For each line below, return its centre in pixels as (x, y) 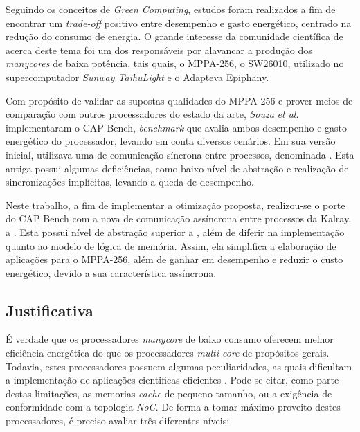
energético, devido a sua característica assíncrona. (111, 272)
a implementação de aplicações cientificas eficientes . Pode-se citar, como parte (172, 380)
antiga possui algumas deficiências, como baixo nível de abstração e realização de (177, 168)
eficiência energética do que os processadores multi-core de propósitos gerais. (168, 353)
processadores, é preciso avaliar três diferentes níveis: (118, 421)
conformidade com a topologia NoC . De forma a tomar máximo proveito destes (173, 407)
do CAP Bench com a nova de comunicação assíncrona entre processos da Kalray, (179, 218)
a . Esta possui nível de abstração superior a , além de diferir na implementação (175, 232)
